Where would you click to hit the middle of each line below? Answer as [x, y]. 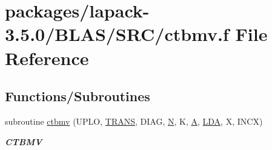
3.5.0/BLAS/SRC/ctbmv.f [117, 34]
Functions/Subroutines [78, 96]
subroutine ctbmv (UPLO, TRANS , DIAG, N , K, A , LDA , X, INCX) [134, 121]
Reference [47, 58]
